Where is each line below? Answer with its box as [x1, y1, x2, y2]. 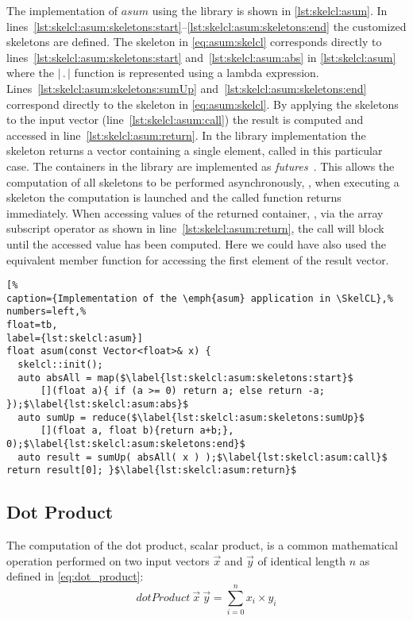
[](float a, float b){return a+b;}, [40, 425, 234, 437]
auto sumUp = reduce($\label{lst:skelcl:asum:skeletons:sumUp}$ [17, 411, 365, 423]
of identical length [257, 552, 346, 569]
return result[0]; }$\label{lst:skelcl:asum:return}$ [6, 465, 297, 476]
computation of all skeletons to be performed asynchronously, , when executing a [6, 173, 399, 190]
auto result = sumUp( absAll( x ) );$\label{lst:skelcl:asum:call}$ [17, 451, 388, 463]
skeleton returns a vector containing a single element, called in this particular [6, 142, 383, 159]
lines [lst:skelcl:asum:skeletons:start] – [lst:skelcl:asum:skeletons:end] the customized [6, 17, 407, 34]
